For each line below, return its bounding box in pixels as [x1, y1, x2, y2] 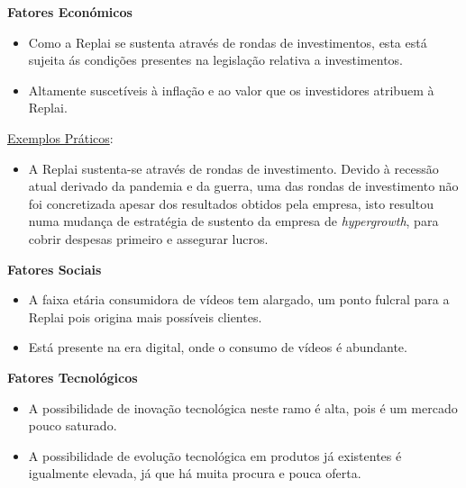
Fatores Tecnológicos [7, 367, 138, 386]
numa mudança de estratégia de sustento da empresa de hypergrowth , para [28, 212, 439, 230]
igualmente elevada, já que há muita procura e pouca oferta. [28, 464, 361, 483]
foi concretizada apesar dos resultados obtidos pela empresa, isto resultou [28, 194, 434, 212]
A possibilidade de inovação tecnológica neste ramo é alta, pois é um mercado [28, 398, 458, 417]
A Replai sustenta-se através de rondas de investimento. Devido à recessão [28, 158, 439, 177]
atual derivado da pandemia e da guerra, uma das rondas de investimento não [28, 176, 459, 195]
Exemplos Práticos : [7, 128, 114, 147]
